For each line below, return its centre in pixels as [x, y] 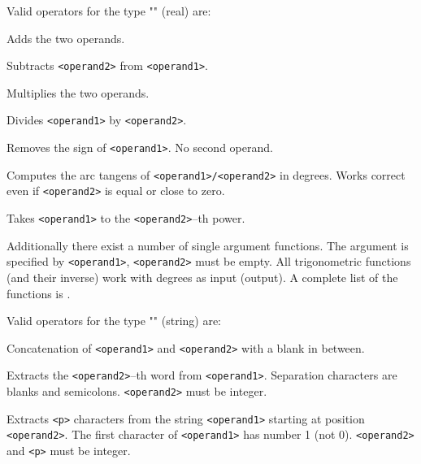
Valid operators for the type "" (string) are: [114, 321]
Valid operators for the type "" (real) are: [109, 11]
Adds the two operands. [66, 38]
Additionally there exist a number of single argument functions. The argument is [208, 245]
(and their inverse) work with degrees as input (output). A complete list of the [202, 277]
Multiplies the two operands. [78, 92]
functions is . [39, 293]
